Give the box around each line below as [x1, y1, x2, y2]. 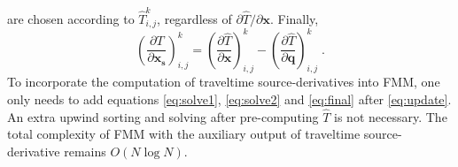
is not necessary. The [334, 107, 447, 125]
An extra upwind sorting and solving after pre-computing [7, 107, 319, 125]
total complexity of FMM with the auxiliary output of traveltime [7, 125, 361, 143]
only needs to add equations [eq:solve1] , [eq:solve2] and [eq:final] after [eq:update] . [7, 90, 452, 109]
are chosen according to [7, 9, 135, 27]
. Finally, [269, 9, 319, 27]
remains [64, 142, 106, 161]
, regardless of [157, 9, 232, 27]
